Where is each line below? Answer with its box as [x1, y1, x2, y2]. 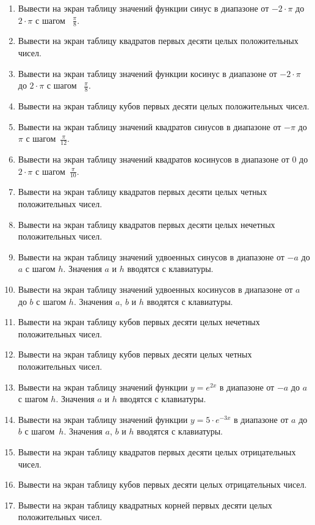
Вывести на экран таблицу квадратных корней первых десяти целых [18, 498, 272, 511]
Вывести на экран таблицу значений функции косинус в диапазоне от [18, 67, 277, 79]
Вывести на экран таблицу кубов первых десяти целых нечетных [18, 315, 260, 328]
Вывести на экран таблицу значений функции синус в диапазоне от [18, 2, 269, 14]
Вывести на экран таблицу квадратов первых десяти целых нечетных [18, 218, 275, 230]
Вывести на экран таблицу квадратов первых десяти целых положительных [18, 34, 299, 47]
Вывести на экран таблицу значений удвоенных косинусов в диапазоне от [18, 283, 293, 296]
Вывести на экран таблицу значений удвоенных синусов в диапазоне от [18, 250, 284, 263]
